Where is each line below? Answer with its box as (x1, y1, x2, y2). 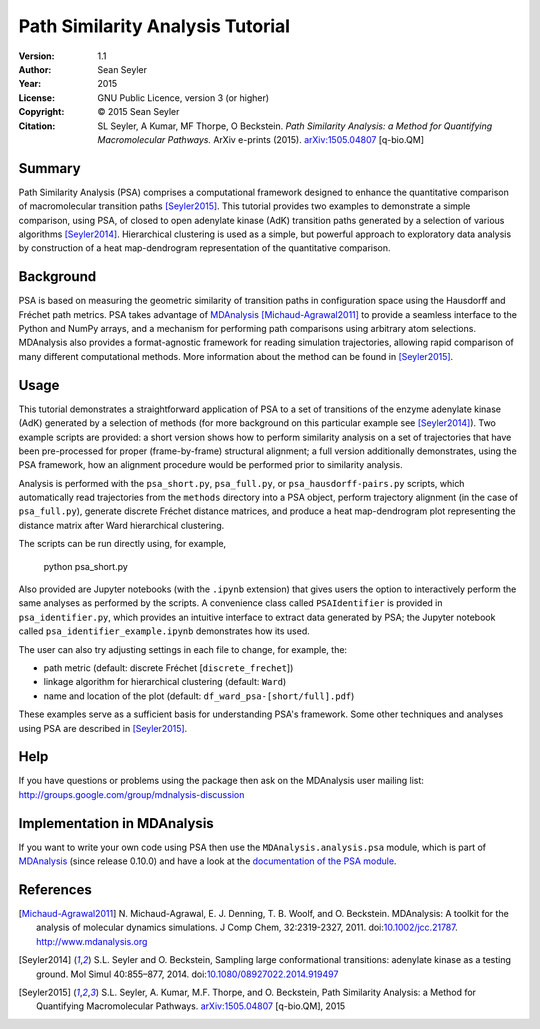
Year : (18, 78, 42, 90)
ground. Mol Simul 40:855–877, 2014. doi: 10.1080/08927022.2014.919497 (36, 968, 339, 980)
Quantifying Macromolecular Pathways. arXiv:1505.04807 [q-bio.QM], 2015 (36, 1000, 346, 1012)
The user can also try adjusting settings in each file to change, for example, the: (18, 643, 348, 655)
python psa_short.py (43, 560, 129, 572)
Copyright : (18, 106, 65, 118)
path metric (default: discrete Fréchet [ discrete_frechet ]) (43, 661, 294, 674)
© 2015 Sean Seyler (97, 106, 180, 118)
